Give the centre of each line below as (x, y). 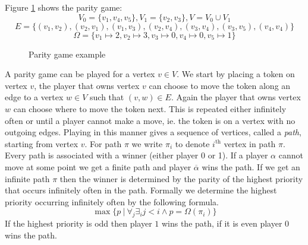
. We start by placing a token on (236, 74)
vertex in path (250, 143)
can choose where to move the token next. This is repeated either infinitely (150, 108)
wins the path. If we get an (251, 166)
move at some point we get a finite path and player (98, 166)
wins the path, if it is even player (222, 223)
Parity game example (67, 54)
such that (107, 97)
